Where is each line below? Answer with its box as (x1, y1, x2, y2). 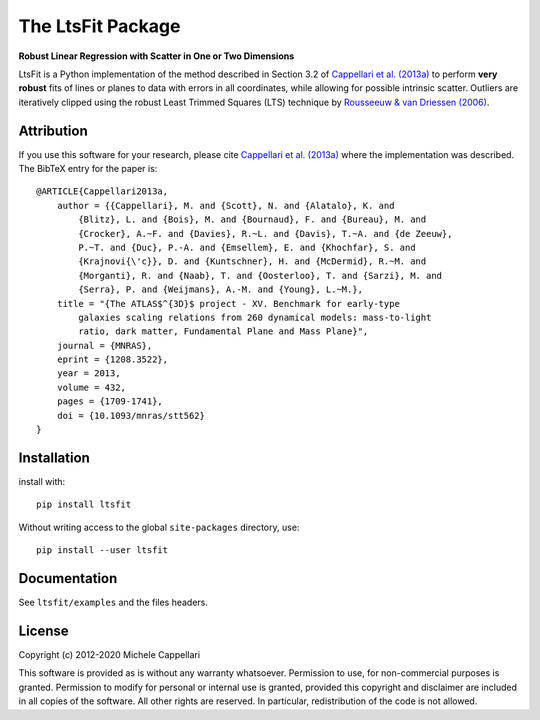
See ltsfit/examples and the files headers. (18, 596, 209, 609)
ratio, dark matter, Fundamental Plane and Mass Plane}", (78, 326, 369, 337)
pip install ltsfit (36, 499, 132, 510)
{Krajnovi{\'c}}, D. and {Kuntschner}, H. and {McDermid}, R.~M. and (78, 256, 427, 267)
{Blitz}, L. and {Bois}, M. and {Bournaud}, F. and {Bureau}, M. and (78, 214, 427, 225)
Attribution (18, 122, 89, 139)
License (18, 622, 69, 639)
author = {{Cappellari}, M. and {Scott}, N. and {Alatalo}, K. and (56, 200, 395, 211)
